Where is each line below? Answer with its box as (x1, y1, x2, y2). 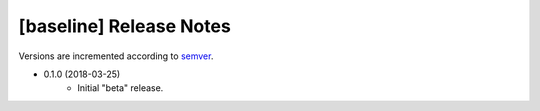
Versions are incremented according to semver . (18, 50, 214, 62)
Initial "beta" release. (77, 82, 164, 94)
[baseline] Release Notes (18, 15, 232, 37)
